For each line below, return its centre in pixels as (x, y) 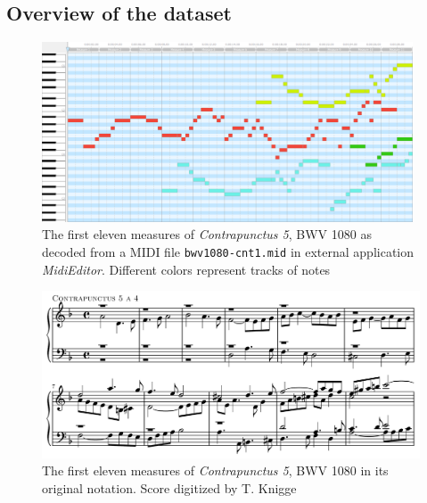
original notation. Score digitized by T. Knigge (169, 488)
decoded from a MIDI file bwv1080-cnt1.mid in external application (228, 252)
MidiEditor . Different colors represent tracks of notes (186, 269)
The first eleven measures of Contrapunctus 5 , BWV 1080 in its (215, 470)
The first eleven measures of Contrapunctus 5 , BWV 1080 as (207, 234)
